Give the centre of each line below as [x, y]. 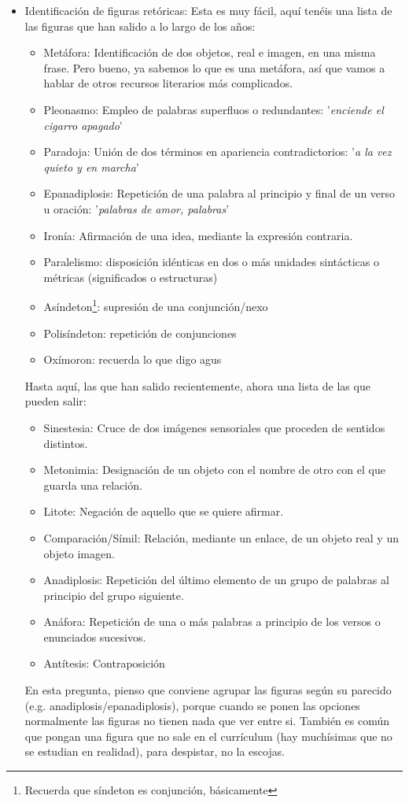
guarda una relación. [93, 485]
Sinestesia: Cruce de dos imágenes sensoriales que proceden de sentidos [214, 427]
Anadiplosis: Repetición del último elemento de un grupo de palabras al [216, 580]
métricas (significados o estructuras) [131, 277]
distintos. [66, 443]
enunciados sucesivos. [95, 636]
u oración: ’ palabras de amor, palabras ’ [136, 208]
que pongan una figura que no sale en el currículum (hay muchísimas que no [208, 736]
